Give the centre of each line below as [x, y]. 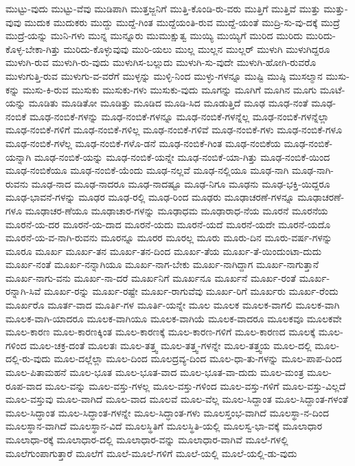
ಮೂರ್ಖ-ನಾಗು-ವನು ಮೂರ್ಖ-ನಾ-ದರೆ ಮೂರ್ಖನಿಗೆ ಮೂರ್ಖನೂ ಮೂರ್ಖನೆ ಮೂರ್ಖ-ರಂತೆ [151, 277]
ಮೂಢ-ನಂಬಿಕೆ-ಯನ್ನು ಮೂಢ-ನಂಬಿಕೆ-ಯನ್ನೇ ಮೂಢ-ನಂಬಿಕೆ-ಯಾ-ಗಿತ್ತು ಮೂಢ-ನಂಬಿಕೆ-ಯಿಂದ [182, 156]
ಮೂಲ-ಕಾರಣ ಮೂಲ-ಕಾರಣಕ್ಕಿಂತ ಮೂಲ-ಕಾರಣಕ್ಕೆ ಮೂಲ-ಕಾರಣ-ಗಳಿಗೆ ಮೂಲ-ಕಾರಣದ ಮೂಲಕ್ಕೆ [161, 332]
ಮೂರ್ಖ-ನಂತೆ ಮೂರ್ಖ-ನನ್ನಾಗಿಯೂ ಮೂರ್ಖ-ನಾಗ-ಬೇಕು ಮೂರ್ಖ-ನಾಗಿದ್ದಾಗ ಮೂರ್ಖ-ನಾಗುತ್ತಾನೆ [162, 264]
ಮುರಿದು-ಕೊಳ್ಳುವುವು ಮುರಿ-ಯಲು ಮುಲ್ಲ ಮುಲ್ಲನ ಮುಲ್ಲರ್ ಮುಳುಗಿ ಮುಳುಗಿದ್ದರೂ [197, 48]
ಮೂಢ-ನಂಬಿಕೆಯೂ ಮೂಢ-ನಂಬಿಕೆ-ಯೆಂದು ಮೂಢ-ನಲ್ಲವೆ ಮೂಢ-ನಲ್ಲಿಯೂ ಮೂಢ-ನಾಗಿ [147, 170]
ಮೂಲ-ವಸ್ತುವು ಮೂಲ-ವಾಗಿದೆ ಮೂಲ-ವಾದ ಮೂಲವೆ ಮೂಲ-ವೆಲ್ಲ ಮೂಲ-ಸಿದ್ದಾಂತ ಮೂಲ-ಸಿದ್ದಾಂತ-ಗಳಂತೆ [177, 399]
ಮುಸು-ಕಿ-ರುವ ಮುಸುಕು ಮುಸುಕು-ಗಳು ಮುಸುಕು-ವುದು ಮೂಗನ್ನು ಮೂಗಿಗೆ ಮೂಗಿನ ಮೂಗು [170, 89]
